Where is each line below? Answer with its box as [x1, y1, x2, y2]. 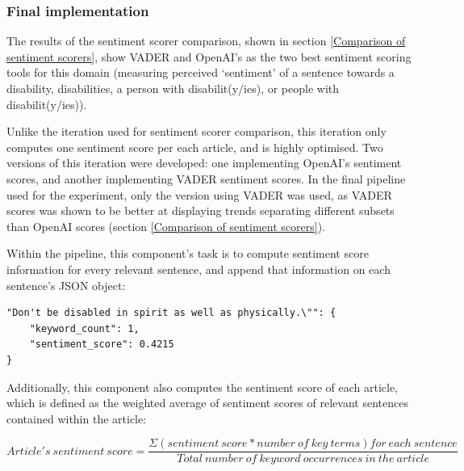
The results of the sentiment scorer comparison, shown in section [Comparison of [6, 32, 406, 49]
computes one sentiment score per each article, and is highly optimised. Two [6, 138, 383, 155]
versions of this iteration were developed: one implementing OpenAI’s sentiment [6, 154, 402, 171]
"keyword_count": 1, [29, 322, 140, 334]
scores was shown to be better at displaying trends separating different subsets [6, 202, 395, 219]
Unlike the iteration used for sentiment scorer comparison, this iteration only [6, 123, 387, 140]
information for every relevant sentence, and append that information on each [6, 260, 391, 277]
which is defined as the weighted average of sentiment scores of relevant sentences [6, 394, 408, 411]
